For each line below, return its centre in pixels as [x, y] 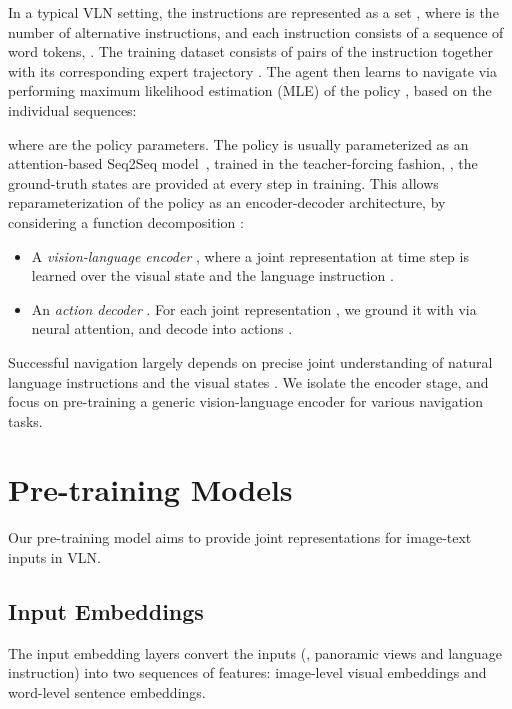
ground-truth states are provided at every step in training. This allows [223, 182]
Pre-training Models [150, 489]
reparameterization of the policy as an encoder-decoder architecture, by [227, 202]
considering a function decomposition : [126, 221]
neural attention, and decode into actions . [162, 328]
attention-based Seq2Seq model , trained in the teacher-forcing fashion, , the [243, 163]
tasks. [25, 420]
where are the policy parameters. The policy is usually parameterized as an [238, 143]
